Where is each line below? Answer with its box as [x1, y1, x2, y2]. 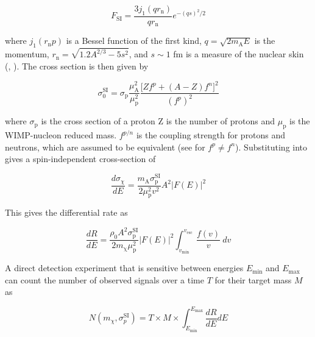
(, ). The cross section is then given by [5, 59, 149, 72]
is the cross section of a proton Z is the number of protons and [41, 115, 275, 127]
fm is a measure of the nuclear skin [173, 48, 304, 60]
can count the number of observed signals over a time [5, 273, 204, 286]
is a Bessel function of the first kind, [66, 34, 202, 47]
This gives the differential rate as [5, 206, 128, 219]
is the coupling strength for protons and [136, 129, 286, 141]
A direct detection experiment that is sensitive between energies [5, 261, 244, 274]
